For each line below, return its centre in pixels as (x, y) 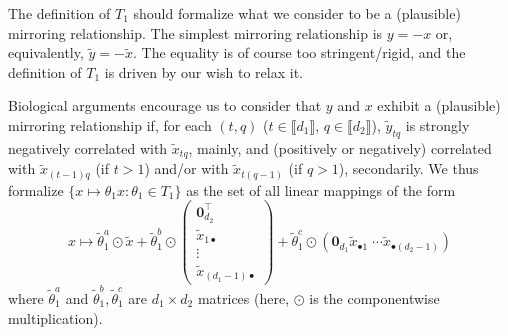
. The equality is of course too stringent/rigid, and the (299, 52)
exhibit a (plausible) (439, 105)
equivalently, (46, 52)
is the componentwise (374, 298)
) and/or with (186, 168)
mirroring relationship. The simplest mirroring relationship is (195, 32)
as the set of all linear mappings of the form (321, 189)
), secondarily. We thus (408, 168)
